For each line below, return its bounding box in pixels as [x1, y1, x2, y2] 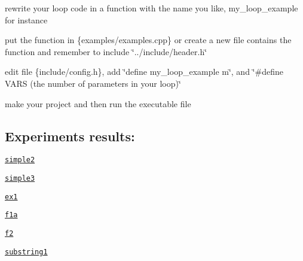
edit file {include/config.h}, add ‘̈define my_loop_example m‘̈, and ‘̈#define [5, 65, 283, 78]
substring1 [5, 247, 48, 256]
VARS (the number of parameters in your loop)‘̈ [5, 77, 181, 89]
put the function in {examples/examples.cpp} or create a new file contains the [5, 34, 292, 46]
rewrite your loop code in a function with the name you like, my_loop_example [5, 2, 298, 14]
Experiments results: [5, 126, 135, 145]
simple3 [5, 174, 35, 183]
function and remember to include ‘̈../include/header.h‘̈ [5, 45, 207, 57]
